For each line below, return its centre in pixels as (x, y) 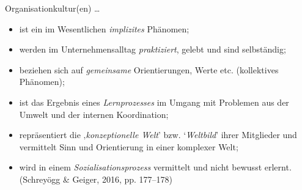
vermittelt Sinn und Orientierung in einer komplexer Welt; (129, 146)
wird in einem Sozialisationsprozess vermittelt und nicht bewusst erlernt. (155, 167)
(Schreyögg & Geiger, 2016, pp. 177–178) (96, 179)
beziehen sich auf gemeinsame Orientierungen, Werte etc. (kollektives (149, 69)
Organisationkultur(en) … (53, 8)
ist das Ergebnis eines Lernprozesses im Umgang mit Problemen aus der (154, 102)
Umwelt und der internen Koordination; (94, 114)
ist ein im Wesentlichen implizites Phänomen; (104, 28)
